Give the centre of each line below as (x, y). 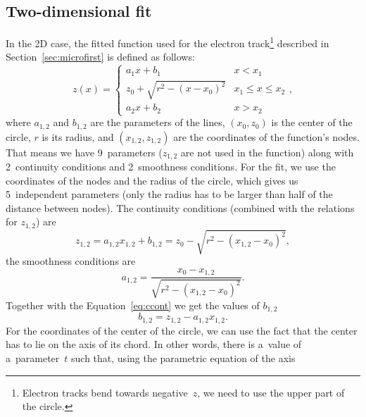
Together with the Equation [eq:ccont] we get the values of (133, 305)
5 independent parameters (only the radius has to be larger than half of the (169, 194)
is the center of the (312, 122)
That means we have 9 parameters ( (84, 152)
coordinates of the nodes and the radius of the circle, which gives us (152, 180)
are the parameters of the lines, (158, 122)
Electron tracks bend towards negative (105, 392)
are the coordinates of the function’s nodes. (266, 136)
